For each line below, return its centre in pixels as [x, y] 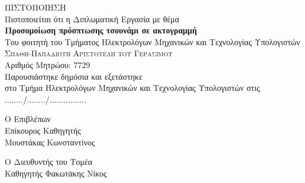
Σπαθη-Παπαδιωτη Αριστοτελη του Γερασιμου [89, 53]
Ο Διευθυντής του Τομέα [48, 162]
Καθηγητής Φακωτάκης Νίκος [56, 173]
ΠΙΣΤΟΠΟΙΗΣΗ [36, 7]
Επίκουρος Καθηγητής [43, 130]
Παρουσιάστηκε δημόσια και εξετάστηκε [74, 76]
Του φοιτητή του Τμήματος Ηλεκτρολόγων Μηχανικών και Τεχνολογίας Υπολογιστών [152, 41]
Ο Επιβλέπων [28, 119]
